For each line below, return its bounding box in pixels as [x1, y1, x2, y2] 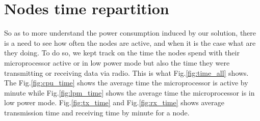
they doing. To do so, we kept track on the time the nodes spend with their [4, 47, 240, 58]
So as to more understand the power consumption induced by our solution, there [4, 27, 256, 38]
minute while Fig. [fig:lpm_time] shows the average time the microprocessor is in [4, 87, 255, 98]
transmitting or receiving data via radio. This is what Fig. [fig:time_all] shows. [4, 67, 249, 78]
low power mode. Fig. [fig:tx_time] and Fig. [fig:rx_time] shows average [4, 97, 224, 108]
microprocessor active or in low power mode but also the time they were [4, 57, 230, 68]
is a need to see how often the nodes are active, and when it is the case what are [4, 37, 256, 48]
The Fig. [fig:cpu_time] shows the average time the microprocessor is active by [4, 77, 248, 88]
